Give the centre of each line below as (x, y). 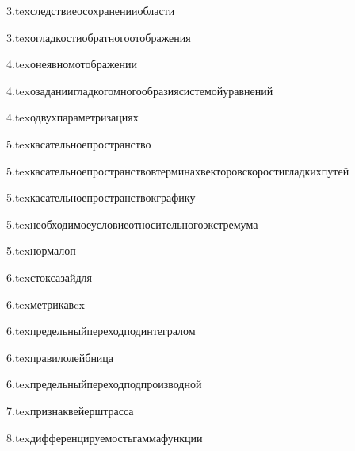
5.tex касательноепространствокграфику (101, 197)
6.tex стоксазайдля (49, 277)
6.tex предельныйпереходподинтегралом (101, 331)
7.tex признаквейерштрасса (70, 410)
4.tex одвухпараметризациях (73, 117)
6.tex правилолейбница (60, 357)
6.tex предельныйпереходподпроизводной (104, 384)
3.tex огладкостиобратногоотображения (99, 37)
